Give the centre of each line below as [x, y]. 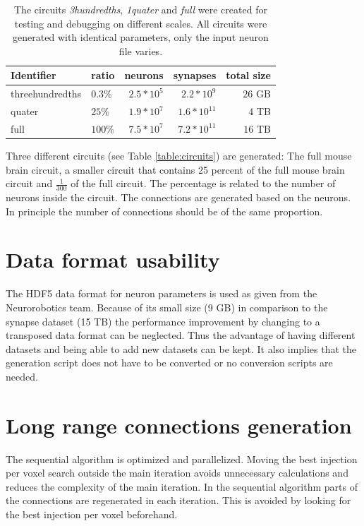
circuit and [29, 183]
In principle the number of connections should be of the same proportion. [164, 211]
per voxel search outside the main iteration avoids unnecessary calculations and [177, 473]
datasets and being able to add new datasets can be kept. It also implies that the [181, 348]
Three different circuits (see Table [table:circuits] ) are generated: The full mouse [179, 155]
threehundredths [46, 94]
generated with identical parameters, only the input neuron [141, 37]
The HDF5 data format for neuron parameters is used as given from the [162, 293]
